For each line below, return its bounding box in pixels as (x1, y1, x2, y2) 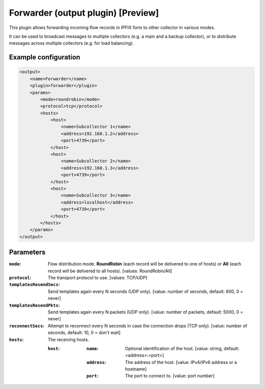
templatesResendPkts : (9, 302, 60, 308)
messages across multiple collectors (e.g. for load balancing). (9, 40, 134, 46)
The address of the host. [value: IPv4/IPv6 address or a (125, 359, 238, 365)
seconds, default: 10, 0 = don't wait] (48, 330, 121, 336)
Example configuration (9, 53, 80, 61)
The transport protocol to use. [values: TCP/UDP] (48, 275, 148, 281)
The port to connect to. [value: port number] (125, 373, 215, 379)
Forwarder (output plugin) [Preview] (9, 7, 159, 18)
